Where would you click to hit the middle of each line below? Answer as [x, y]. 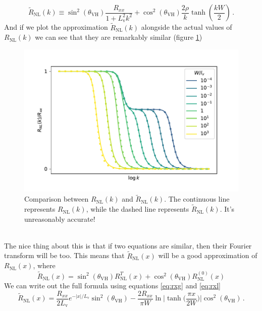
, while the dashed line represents [138, 209]
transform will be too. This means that [64, 255]
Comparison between [57, 199]
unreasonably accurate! [60, 219]
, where [44, 265]
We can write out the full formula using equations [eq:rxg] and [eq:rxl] [112, 286]
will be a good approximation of [208, 255]
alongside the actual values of [187, 27]
